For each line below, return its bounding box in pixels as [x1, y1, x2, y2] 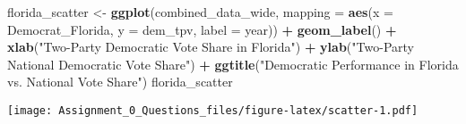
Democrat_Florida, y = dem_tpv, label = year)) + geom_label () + [7, 20, 397, 38]
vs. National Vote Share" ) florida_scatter [7, 72, 233, 91]
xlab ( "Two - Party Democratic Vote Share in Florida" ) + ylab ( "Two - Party [7, 37, 414, 56]
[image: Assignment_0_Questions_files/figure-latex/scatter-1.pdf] [7, 103, 419, 117]
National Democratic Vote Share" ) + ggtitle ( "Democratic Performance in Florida [7, 54, 459, 73]
